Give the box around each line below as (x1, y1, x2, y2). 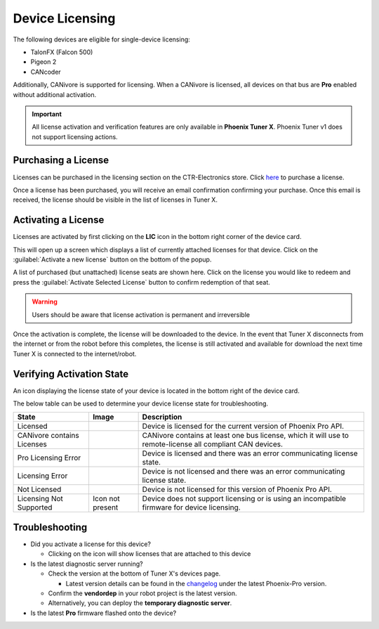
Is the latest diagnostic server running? (30, 559, 143, 568)
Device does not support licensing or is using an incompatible (142, 494, 347, 504)
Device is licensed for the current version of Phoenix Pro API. (142, 422, 344, 432)
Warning (32, 297, 58, 306)
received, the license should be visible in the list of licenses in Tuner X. (13, 195, 218, 204)
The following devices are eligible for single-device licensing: (13, 35, 191, 44)
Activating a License (13, 214, 105, 226)
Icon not (92, 494, 121, 504)
